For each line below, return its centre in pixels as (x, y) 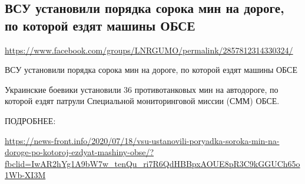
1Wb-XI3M (25, 175)
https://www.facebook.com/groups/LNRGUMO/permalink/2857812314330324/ (149, 50)
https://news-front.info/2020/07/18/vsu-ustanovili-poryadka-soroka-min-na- (142, 140)
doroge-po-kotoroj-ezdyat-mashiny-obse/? (79, 152)
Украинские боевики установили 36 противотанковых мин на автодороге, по (142, 89)
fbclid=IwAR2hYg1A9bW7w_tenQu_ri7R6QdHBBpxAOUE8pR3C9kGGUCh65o (152, 163)
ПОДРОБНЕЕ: (30, 120)
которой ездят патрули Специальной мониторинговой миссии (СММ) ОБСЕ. (142, 101)
